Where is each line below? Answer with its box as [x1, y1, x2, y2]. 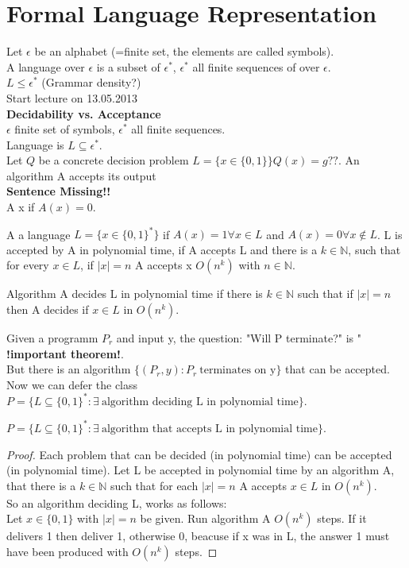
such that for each [110, 477, 199, 493]
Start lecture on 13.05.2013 [6, 89, 137, 106]
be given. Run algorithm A [140, 510, 271, 527]
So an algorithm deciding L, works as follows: [6, 494, 227, 511]
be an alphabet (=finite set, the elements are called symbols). [34, 43, 334, 60]
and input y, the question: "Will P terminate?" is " [116, 329, 361, 346]
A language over [6, 58, 85, 75]
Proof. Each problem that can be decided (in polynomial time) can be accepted [6, 446, 392, 462]
